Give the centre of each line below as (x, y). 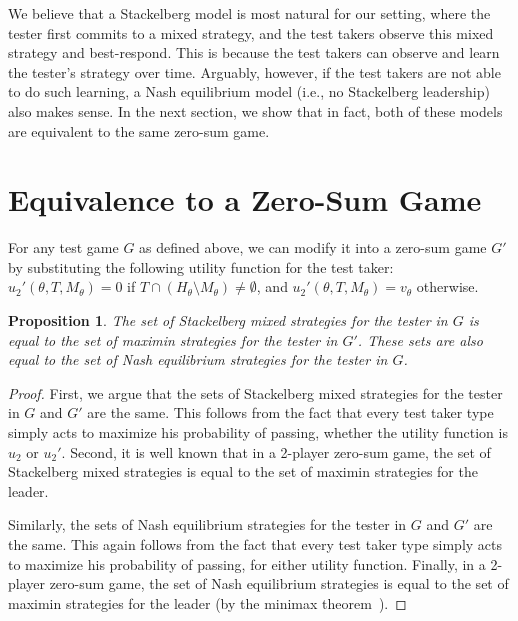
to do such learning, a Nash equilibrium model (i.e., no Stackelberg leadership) (249, 91)
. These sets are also (420, 339)
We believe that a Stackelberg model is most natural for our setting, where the (249, 13)
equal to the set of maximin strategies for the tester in (173, 339)
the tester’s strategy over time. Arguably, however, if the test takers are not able (254, 71)
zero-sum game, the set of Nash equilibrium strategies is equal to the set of (279, 583)
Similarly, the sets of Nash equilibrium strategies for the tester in (207, 524)
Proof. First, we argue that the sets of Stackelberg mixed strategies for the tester (255, 392)
